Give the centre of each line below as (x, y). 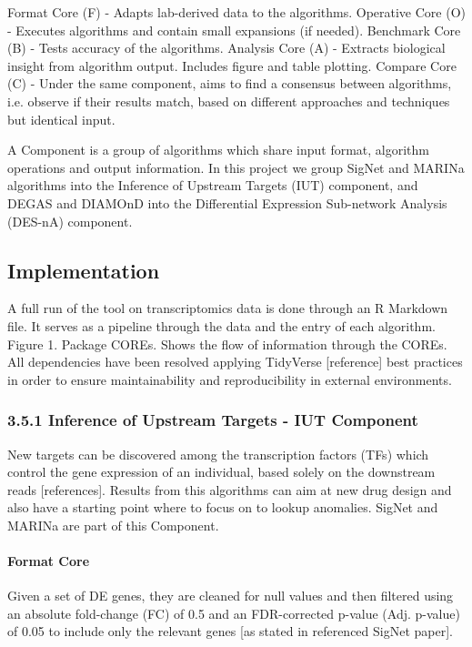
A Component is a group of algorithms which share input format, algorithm (219, 150)
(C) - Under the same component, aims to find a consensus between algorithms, (230, 83)
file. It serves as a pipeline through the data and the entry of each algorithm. (221, 325)
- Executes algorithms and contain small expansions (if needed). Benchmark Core (234, 30)
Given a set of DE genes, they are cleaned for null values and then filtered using (231, 596)
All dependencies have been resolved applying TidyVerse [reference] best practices (235, 362)
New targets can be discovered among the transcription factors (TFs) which (218, 454)
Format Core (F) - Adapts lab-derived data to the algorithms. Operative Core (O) (236, 12)
